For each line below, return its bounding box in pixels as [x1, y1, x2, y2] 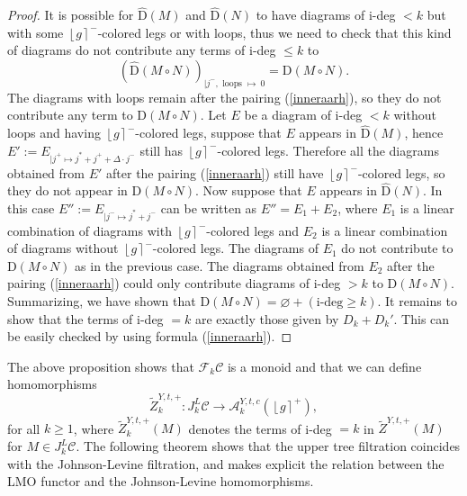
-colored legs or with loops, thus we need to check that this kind [97, 23, 452, 41]
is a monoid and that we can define [227, 356, 422, 375]
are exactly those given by [194, 309, 339, 328]
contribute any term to [7, 105, 133, 124]
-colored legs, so [357, 163, 445, 182]
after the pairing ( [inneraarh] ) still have [106, 163, 324, 182]
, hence [404, 123, 444, 142]
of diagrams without [7, 239, 119, 257]
